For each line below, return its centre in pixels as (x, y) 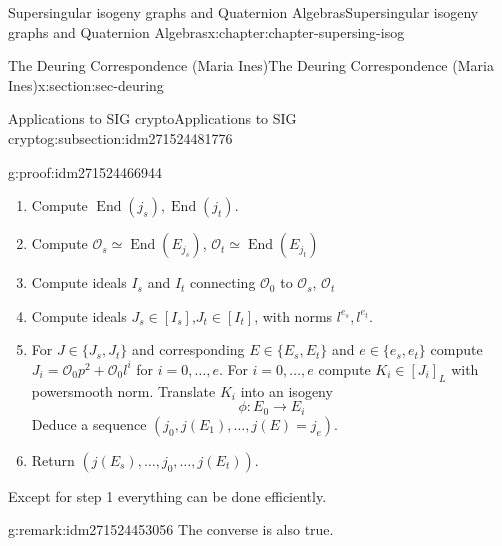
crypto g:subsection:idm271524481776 (120, 137)
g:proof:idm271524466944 (85, 171)
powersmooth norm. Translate (123, 390)
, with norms (293, 315)
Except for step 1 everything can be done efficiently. (167, 495)
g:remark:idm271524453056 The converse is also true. (171, 529)
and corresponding (188, 349)
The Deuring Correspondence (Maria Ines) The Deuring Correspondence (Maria (251, 65)
